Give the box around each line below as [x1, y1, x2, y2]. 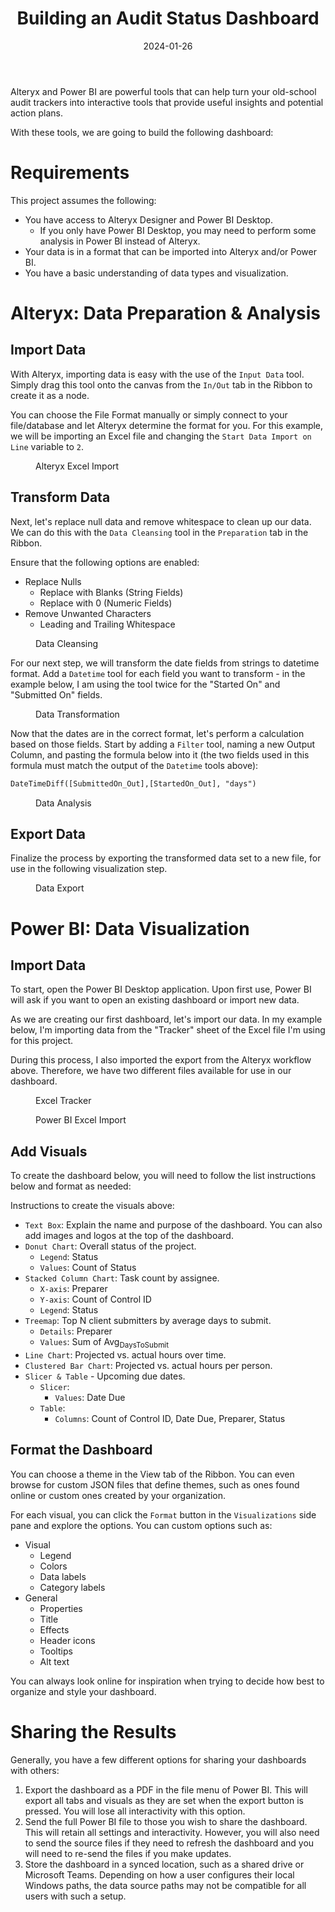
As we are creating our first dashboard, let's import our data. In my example [10, 1013, 323, 1026]
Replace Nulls [24, 575, 82, 587]
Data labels [39, 1570, 87, 1582]
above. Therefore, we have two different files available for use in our [10, 1065, 292, 1077]
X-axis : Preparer [39, 1283, 108, 1295]
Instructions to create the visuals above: [10, 1200, 175, 1212]
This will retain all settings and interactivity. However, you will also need [24, 1826, 320, 1838]
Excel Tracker [35, 1095, 92, 1107]
